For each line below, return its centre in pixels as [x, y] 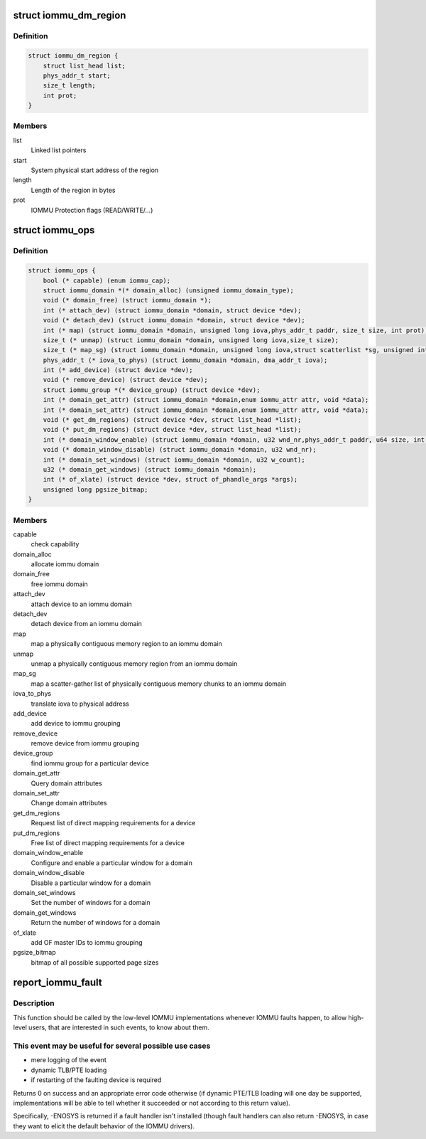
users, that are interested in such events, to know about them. [119, 1027]
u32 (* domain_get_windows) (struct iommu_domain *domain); [150, 469]
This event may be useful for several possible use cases [112, 1046]
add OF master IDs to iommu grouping [87, 942]
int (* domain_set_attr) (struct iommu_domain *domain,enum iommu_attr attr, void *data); [206, 410]
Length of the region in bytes [73, 190]
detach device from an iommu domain [86, 624]
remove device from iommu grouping [85, 743]
